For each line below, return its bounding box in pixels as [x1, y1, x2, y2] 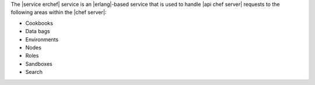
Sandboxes [25, 60, 52, 67]
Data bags [25, 28, 50, 35]
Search [25, 69, 43, 76]
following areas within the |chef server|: [10, 9, 107, 16]
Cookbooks [25, 19, 54, 26]
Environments [25, 36, 58, 43]
